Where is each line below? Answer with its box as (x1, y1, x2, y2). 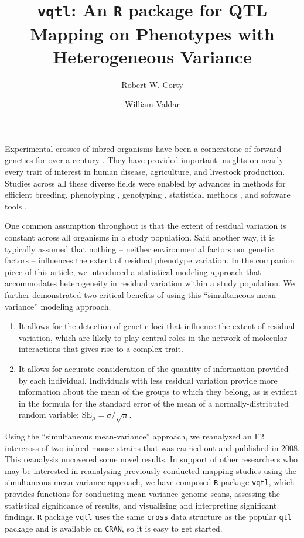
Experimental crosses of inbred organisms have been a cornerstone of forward (5, 142, 282, 154)
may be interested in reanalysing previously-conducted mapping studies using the (5, 464, 296, 476)
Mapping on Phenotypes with (30, 21, 275, 45)
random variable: (18, 408, 79, 421)
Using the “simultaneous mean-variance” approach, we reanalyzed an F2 (5, 430, 264, 442)
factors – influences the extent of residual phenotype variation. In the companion (5, 254, 295, 266)
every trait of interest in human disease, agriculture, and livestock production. (5, 165, 285, 177)
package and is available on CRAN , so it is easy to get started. (5, 522, 223, 534)
